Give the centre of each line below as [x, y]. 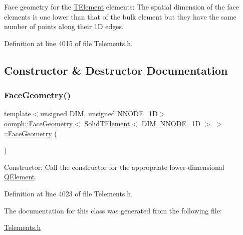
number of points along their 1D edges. [64, 26]
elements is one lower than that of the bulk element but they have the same [120, 16]
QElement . [21, 177]
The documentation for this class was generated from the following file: [113, 210]
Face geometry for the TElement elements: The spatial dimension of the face [121, 7]
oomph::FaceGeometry [39, 123]
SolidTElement [107, 123]
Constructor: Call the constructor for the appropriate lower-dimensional [114, 167]
